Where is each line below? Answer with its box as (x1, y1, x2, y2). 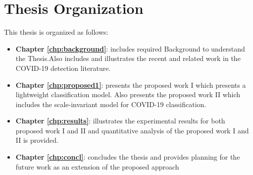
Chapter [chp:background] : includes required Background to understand (15, 43, 245, 54)
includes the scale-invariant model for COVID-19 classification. (15, 99, 206, 109)
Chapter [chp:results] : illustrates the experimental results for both (15, 116, 225, 126)
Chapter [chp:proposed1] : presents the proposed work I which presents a (15, 79, 246, 90)
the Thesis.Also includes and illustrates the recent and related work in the (15, 53, 241, 63)
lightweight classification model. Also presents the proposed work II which (15, 89, 241, 100)
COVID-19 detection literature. (15, 62, 111, 73)
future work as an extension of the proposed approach (15, 161, 179, 172)
